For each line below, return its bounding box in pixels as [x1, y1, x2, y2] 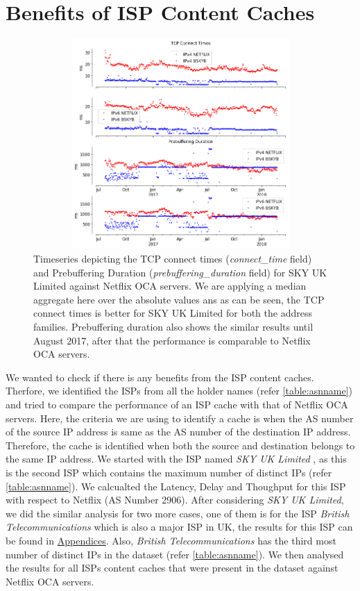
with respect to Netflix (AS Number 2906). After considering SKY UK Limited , [6, 492, 344, 507]
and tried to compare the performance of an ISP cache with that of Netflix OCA [6, 397, 348, 412]
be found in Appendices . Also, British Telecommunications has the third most [6, 533, 336, 547]
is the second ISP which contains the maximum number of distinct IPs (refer [6, 465, 332, 479]
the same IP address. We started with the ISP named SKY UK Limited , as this [6, 451, 347, 466]
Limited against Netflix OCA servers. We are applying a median [33, 278, 307, 293]
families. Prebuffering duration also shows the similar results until [33, 319, 314, 334]
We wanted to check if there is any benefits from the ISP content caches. [6, 369, 314, 384]
